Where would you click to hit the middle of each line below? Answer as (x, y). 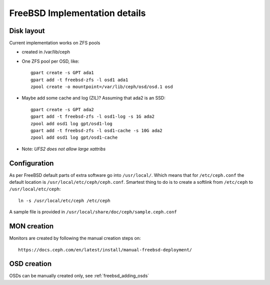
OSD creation (30, 264)
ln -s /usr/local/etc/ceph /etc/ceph (64, 201)
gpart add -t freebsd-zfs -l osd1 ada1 (79, 80)
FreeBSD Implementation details (77, 13)
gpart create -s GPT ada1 (62, 73)
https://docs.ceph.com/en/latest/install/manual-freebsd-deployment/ (105, 250)
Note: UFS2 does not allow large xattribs (64, 149)
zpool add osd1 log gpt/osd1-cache (74, 137)
